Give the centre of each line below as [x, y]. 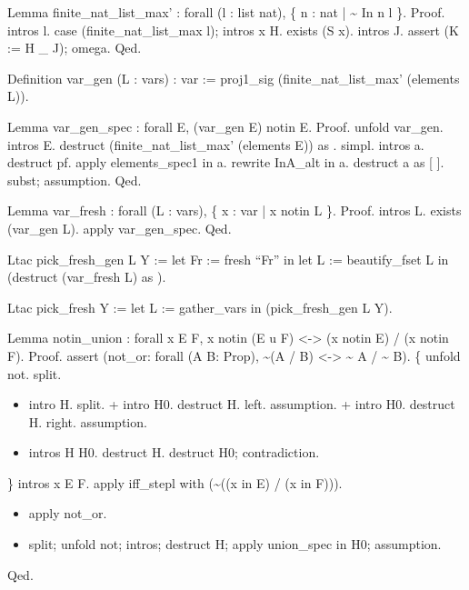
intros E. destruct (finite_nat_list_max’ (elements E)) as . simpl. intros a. [216, 144]
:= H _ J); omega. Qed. [75, 48]
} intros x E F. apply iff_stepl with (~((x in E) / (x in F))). [175, 482]
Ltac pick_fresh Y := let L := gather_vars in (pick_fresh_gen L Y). [200, 307]
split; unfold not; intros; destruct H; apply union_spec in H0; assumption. [235, 544]
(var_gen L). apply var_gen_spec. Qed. [120, 228]
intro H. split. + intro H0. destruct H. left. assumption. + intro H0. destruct [242, 404]
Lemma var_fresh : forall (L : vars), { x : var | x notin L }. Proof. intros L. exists [234, 210]
